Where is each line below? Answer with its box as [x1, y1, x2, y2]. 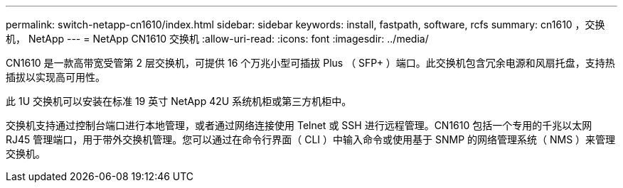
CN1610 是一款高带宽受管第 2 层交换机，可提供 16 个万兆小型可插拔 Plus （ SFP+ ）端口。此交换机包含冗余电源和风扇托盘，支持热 [6, 57, 615, 69]
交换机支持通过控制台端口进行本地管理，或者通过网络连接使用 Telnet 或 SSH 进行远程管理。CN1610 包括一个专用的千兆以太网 [6, 119, 592, 131]
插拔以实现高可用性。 [6, 71, 105, 83]
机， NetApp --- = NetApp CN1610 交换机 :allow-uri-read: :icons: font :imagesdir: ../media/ [6, 33, 429, 45]
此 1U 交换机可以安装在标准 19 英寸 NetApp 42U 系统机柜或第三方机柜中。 [6, 95, 352, 107]
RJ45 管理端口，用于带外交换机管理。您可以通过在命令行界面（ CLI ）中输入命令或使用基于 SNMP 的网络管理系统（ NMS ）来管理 [6, 133, 616, 145]
